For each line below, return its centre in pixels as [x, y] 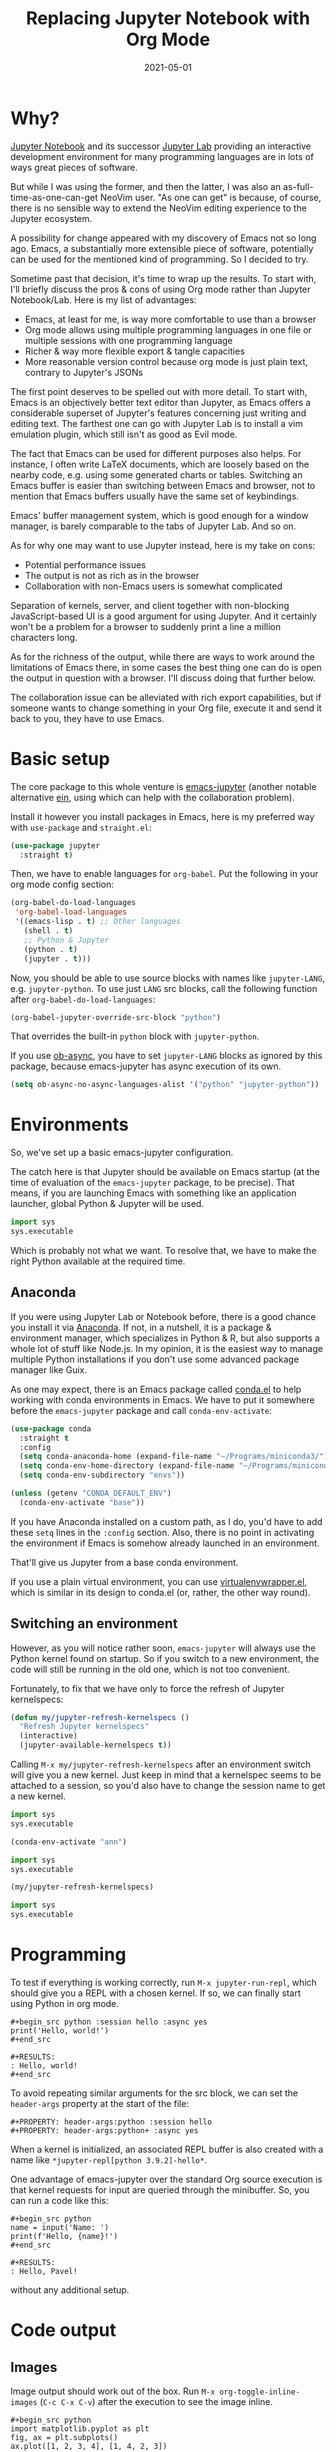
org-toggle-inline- [260, 2392]
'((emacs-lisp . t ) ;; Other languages [98, 922]
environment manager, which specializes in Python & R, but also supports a [165, 1338]
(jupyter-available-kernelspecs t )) [95, 1745]
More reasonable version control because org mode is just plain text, [166, 361]
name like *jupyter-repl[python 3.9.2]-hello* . [109, 2160]
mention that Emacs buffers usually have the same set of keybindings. [155, 496]
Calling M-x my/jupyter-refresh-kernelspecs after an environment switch [161, 1764]
